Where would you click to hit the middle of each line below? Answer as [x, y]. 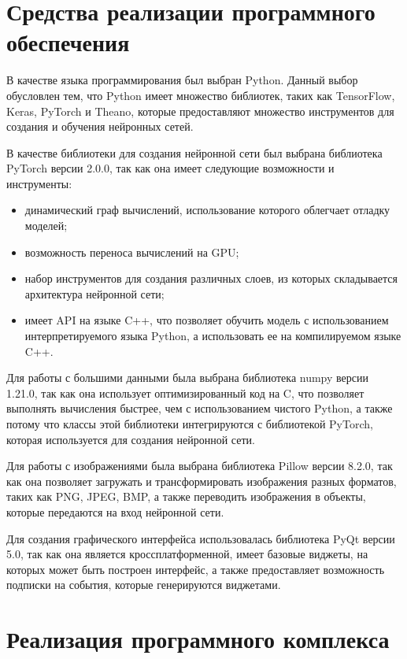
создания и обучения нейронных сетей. [100, 126]
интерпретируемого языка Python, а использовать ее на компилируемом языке [213, 336]
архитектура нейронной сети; [94, 293]
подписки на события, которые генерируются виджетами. [144, 585]
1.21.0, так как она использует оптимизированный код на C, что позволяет [185, 392]
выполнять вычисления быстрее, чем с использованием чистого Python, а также [200, 408]
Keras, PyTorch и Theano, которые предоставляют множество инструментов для [200, 111]
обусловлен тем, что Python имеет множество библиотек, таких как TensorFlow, [201, 95]
